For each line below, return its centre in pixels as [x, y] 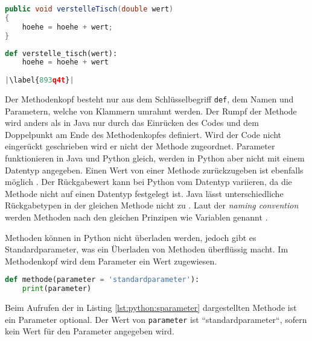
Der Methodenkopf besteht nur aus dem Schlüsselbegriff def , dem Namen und [149, 99]
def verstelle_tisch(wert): [61, 53]
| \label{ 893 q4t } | [40, 80]
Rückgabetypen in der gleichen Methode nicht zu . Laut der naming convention [152, 205]
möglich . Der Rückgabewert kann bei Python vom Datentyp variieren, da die [148, 182]
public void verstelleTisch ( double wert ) [89, 9]
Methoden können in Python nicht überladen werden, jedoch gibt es [131, 237]
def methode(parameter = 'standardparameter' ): [102, 280]
